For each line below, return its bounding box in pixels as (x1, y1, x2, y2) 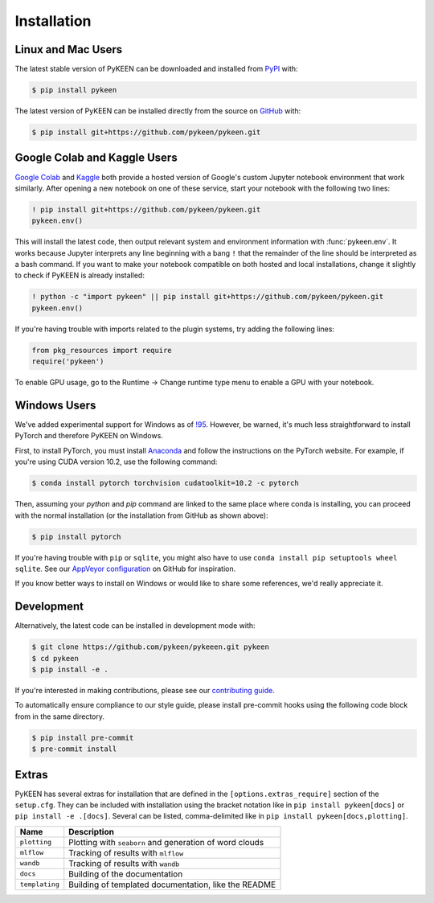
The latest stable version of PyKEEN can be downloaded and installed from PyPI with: (14, 64, 298, 74)
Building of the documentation (68, 868, 183, 880)
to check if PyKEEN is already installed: (14, 270, 145, 281)
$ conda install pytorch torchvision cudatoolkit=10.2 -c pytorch (31, 478, 299, 488)
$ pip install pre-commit (31, 733, 134, 742)
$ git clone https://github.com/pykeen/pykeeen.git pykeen (31, 642, 269, 651)
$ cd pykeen (31, 654, 80, 663)
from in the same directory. (14, 712, 104, 721)
